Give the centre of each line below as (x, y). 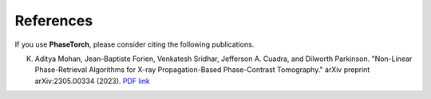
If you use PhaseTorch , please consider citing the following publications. (134, 44)
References (54, 21)
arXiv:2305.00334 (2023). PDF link (93, 81)
